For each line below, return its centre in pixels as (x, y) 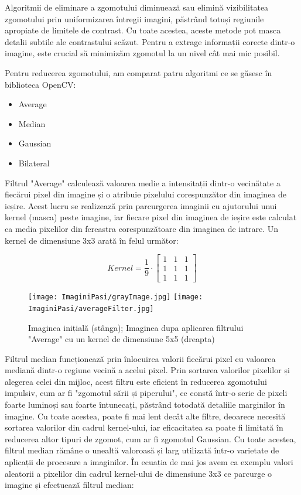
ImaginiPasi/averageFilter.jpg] (91, 308)
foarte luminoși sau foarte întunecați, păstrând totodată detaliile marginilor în (145, 404)
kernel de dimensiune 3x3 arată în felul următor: (92, 240)
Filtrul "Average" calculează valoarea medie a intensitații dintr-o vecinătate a (143, 182)
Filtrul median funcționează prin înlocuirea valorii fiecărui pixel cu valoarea (140, 358)
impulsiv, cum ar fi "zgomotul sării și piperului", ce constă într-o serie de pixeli (146, 393)
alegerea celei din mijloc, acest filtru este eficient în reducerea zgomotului (136, 381)
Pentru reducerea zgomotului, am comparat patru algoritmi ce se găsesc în (138, 72)
